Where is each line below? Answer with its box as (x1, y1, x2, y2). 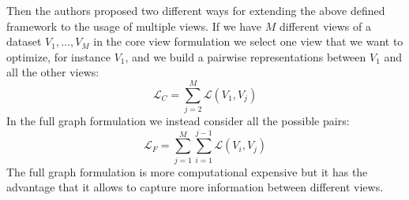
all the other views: (6, 64, 99, 80)
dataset (6, 33, 42, 50)
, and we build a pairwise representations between (125, 48, 366, 65)
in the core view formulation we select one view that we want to (93, 33, 403, 50)
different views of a (279, 17, 371, 34)
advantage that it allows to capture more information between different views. (6, 179, 384, 195)
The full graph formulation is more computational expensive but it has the (6, 163, 368, 180)
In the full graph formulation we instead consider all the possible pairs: (6, 113, 350, 129)
